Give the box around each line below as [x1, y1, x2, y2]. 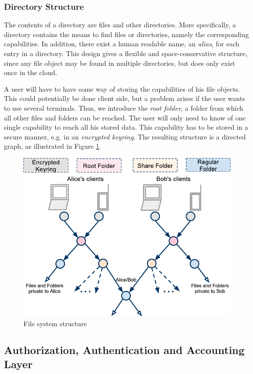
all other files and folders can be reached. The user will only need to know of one [4, 112, 246, 122]
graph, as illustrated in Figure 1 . [4, 141, 102, 151]
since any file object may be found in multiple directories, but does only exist [4, 58, 235, 68]
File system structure [23, 318, 87, 328]
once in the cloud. [4, 67, 57, 78]
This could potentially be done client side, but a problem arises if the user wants [4, 93, 245, 103]
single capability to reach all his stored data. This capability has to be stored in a [4, 122, 248, 132]
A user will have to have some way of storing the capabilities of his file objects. [4, 83, 240, 94]
